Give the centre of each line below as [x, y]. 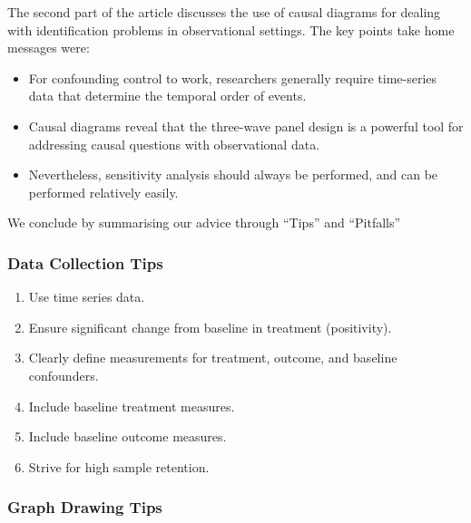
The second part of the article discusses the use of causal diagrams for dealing [224, 12]
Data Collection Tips [85, 262]
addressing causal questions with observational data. [174, 144]
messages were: [49, 48]
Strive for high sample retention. [119, 466]
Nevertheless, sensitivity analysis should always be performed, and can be [233, 174]
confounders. [64, 375]
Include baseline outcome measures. [128, 436]
